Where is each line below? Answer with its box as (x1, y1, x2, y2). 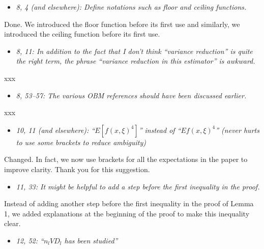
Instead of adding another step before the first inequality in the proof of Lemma (4, 198, 254, 209)
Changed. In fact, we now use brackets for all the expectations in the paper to (4, 154, 248, 164)
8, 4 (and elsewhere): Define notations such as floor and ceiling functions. (16, 2, 247, 12)
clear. (4, 218, 21, 229)
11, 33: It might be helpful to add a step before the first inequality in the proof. (16, 181, 260, 191)
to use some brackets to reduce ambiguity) (16, 136, 146, 147)
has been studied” (64, 235, 118, 245)
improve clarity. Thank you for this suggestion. (4, 163, 150, 174)
